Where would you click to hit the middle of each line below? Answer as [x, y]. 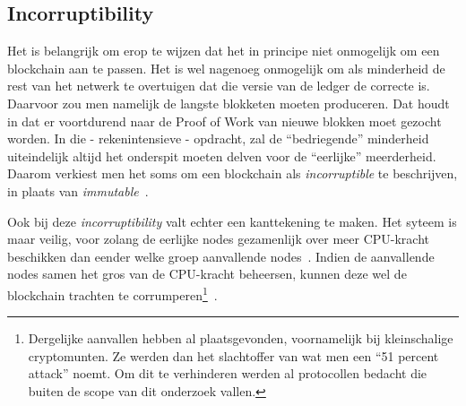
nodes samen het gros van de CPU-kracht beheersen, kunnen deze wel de [207, 274]
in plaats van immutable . [78, 190]
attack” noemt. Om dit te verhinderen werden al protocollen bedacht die [228, 373]
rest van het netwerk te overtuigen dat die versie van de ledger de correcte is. [219, 86]
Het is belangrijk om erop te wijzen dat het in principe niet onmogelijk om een [224, 51]
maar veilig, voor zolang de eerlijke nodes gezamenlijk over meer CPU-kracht [219, 239]
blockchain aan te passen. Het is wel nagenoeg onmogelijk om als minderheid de [226, 68]
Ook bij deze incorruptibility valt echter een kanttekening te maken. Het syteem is [232, 221]
